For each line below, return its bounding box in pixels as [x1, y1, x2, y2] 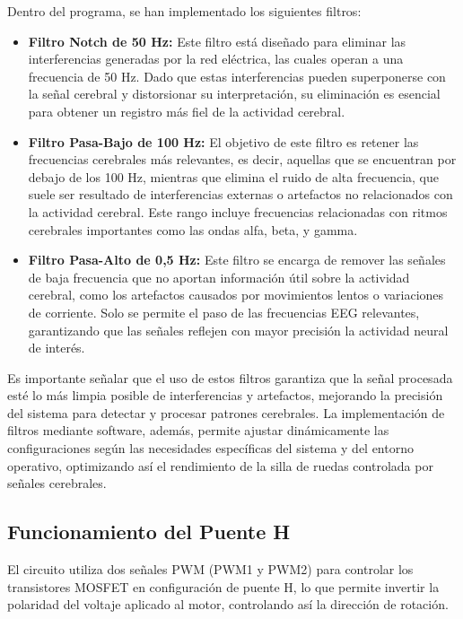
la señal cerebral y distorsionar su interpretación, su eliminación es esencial [28, 84, 441, 103]
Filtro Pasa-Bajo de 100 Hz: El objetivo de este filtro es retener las [28, 132, 419, 151]
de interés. [28, 338, 85, 357]
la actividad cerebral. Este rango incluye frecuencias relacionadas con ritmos [28, 202, 448, 221]
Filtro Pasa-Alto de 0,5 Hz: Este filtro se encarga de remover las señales [28, 250, 446, 269]
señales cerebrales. [7, 474, 107, 493]
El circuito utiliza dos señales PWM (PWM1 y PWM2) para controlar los [7, 560, 414, 579]
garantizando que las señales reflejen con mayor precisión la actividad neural [28, 320, 449, 339]
